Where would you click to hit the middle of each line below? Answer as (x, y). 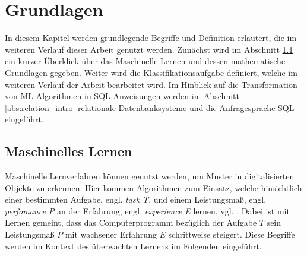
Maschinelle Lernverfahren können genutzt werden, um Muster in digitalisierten (150, 176)
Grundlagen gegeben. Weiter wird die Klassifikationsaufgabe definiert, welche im (151, 72)
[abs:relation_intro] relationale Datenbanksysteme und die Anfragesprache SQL (150, 107)
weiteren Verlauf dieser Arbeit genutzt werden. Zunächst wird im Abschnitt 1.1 (149, 49)
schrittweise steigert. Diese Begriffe (232, 234)
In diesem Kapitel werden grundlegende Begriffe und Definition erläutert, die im (151, 38)
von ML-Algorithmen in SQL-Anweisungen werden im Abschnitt (122, 96)
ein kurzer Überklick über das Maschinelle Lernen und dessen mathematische (145, 61)
